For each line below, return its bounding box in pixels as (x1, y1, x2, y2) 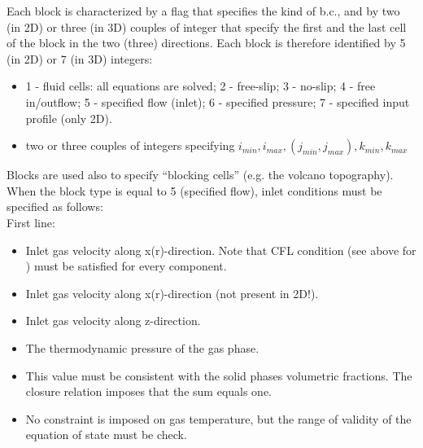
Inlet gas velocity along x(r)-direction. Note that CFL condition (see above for (25, 241, 416, 258)
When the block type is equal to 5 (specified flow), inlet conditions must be (7, 182, 382, 199)
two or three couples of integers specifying (25, 137, 235, 154)
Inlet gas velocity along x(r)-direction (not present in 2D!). (25, 284, 319, 301)
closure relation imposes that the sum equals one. (25, 383, 273, 400)
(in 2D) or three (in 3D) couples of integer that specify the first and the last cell (7, 18, 407, 35)
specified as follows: (7, 198, 103, 215)
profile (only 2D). (25, 109, 112, 126)
